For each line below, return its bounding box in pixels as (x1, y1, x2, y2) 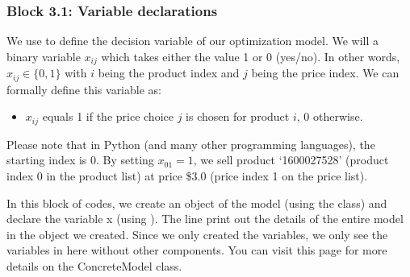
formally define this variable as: (6, 81, 161, 97)
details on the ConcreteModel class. (6, 257, 182, 274)
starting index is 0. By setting (6, 151, 154, 168)
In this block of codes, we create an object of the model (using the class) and (6, 194, 387, 211)
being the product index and (98, 64, 240, 81)
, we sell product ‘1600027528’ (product (193, 151, 389, 168)
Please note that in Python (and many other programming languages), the (6, 135, 375, 152)
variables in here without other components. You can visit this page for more (6, 242, 387, 258)
